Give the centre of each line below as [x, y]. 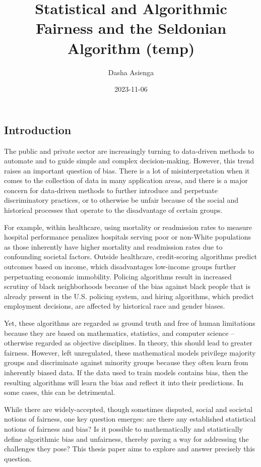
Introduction [38, 129]
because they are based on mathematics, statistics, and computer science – [119, 333]
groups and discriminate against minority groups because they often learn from [126, 362]
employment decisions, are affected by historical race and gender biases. [115, 306]
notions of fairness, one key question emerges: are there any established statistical [130, 419]
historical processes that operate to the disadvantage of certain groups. [113, 210]
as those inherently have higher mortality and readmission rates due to [113, 246]
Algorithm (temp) [131, 48]
